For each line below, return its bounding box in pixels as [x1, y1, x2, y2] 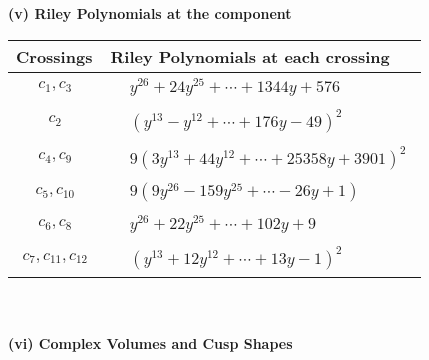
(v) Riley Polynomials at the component [8, 3, 292, 23]
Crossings [16, 44, 93, 68]
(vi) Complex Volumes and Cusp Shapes [8, 332, 293, 353]
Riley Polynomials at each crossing [110, 44, 390, 68]
